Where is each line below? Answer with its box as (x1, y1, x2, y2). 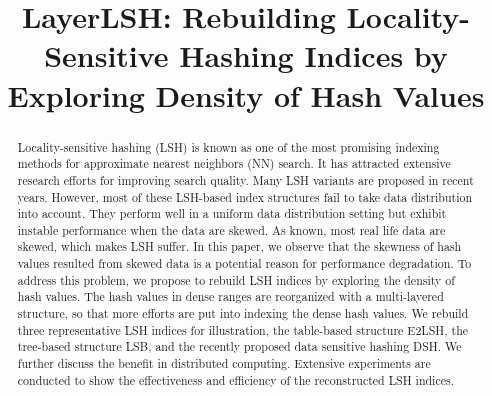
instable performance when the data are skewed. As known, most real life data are (17, 221, 446, 238)
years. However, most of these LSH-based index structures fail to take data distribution (17, 188, 473, 205)
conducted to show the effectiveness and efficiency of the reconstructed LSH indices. (17, 371, 454, 388)
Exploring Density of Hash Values (7, 74, 485, 115)
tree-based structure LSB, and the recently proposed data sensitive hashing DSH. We (17, 338, 462, 355)
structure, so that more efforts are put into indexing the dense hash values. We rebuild (17, 305, 469, 322)
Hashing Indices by (179, 35, 448, 76)
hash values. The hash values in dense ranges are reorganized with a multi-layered (17, 288, 444, 305)
